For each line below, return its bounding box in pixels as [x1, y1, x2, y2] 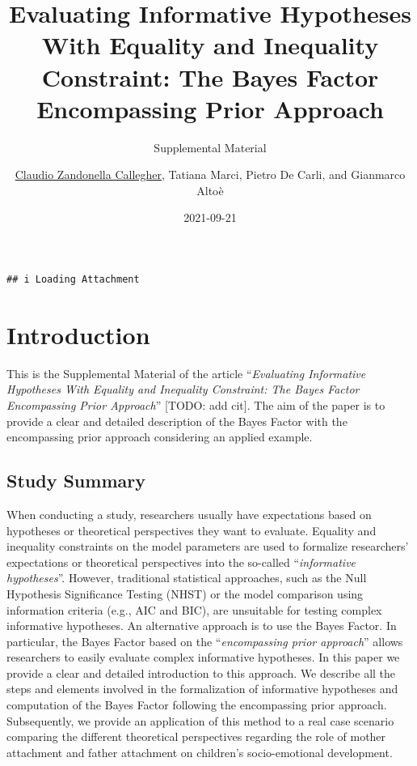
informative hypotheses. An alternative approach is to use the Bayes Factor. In [6, 617, 397, 634]
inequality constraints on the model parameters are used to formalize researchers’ [6, 538, 409, 555]
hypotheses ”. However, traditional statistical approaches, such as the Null [6, 569, 367, 586]
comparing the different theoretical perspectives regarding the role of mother [6, 728, 386, 745]
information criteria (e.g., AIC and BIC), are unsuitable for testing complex [6, 601, 382, 618]
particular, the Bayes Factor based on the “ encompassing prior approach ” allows [6, 632, 403, 649]
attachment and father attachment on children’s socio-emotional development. [6, 743, 393, 760]
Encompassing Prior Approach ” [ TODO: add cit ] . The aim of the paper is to [6, 396, 385, 413]
